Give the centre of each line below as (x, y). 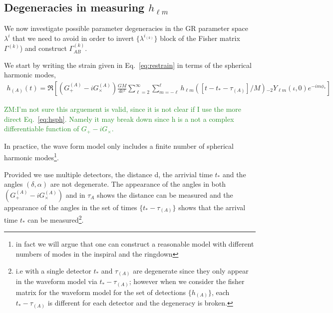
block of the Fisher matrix (200, 38)
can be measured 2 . (56, 219)
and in (75, 194)
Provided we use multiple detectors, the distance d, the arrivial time (108, 174)
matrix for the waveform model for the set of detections (101, 292)
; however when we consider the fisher (187, 281)
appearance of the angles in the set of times (71, 207)
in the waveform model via (56, 281)
